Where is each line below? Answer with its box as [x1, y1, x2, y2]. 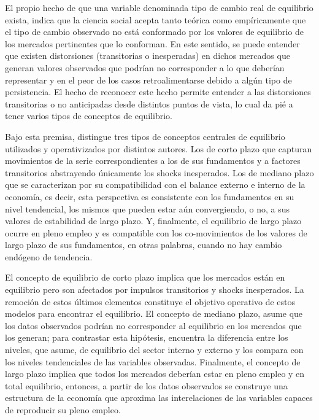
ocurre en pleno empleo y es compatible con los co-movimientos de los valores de [5, 226, 307, 239]
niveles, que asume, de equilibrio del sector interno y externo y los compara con [5, 343, 304, 356]
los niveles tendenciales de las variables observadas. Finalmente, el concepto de [5, 355, 301, 368]
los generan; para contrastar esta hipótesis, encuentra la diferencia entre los [5, 331, 288, 344]
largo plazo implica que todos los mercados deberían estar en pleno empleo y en [5, 367, 305, 380]
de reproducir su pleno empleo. [5, 403, 121, 416]
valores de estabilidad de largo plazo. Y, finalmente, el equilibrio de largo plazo [5, 214, 302, 227]
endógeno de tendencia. [5, 250, 93, 263]
